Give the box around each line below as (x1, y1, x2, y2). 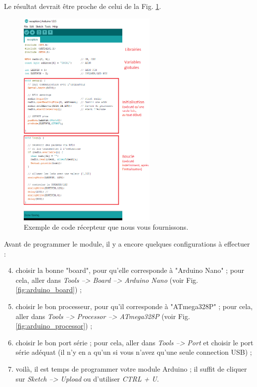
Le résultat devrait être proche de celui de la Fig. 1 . (4, 1, 161, 11)
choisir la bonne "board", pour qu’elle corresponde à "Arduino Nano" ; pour (15, 265, 245, 275)
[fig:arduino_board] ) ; (15, 284, 82, 295)
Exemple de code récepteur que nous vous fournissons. (24, 222, 189, 232)
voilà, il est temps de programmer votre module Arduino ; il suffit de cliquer (15, 363, 247, 374)
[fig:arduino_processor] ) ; (15, 321, 93, 331)
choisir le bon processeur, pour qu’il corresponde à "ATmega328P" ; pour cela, (15, 301, 253, 312)
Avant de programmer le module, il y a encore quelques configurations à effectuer (4, 239, 250, 249)
